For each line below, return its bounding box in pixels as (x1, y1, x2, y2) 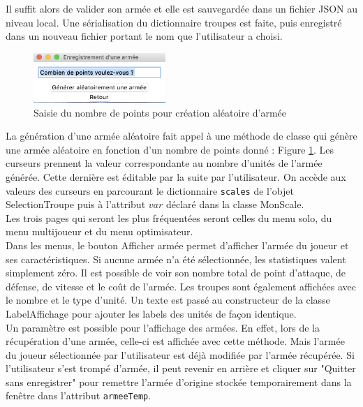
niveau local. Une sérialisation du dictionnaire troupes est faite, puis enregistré (6, 15, 342, 29)
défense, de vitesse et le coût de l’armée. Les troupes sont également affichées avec (6, 279, 356, 293)
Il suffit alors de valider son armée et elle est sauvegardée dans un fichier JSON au (6, 1, 358, 15)
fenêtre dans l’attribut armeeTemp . (6, 388, 151, 403)
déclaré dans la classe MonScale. (165, 197, 304, 212)
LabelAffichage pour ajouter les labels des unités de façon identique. (6, 306, 297, 320)
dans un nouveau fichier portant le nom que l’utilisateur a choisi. (6, 29, 283, 43)
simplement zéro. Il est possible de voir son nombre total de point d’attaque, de (6, 265, 346, 280)
